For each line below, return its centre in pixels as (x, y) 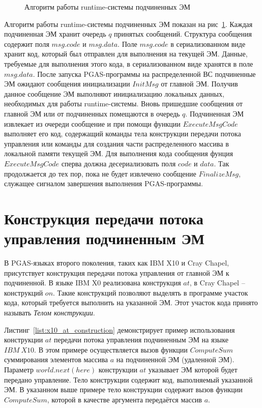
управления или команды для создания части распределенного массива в (117, 143)
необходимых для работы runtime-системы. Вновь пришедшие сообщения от (123, 104)
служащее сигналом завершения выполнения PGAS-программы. (104, 183)
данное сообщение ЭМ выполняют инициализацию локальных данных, (114, 93)
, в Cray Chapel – (217, 283)
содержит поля (27, 43)
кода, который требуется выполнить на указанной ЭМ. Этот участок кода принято (131, 302)
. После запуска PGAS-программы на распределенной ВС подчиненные (144, 74)
